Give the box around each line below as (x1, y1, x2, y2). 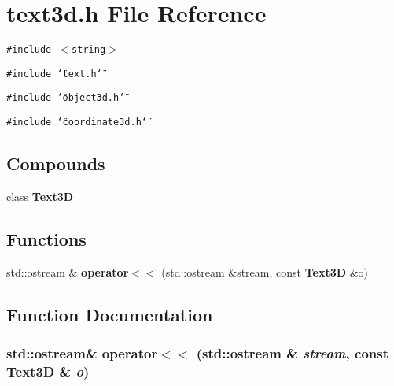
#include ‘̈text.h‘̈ (6, 68, 102, 80)
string (72, 44, 106, 56)
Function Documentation (6, 302, 213, 326)
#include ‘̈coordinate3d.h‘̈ (6, 117, 147, 128)
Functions (6, 226, 87, 251)
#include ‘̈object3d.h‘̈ (6, 92, 125, 104)
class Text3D (6, 187, 74, 204)
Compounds (6, 151, 105, 176)
